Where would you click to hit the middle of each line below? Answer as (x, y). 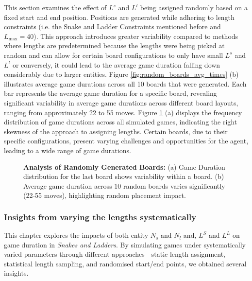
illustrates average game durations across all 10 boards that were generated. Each (125, 83)
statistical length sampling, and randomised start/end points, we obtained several (125, 263)
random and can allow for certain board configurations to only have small (114, 55)
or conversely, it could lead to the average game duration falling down (116, 64)
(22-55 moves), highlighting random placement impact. (105, 195)
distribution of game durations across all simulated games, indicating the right (121, 122)
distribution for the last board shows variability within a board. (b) (124, 176)
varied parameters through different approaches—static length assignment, (115, 254)
